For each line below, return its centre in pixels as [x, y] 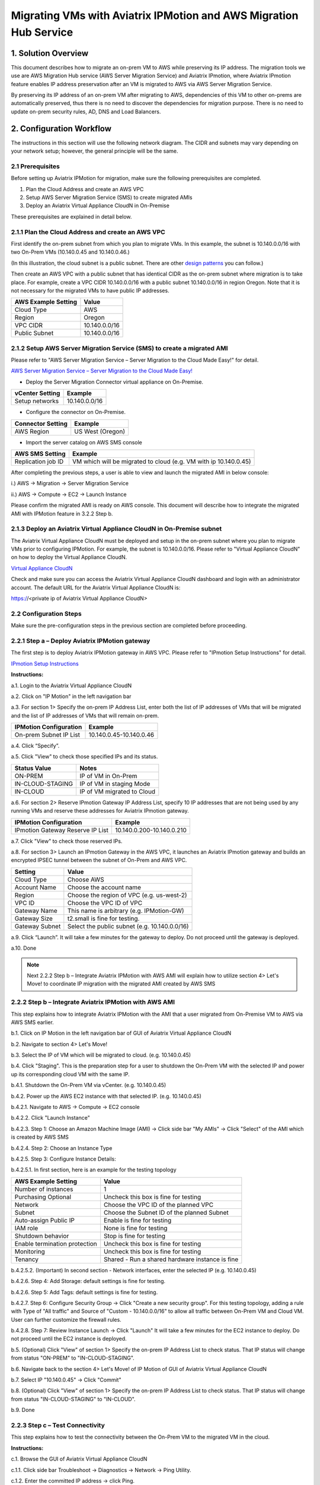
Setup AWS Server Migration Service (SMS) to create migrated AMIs [109, 198]
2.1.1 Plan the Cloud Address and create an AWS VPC [88, 232]
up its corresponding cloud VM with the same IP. [70, 1074]
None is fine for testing [136, 1228]
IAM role [26, 1228]
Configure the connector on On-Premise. [76, 412]
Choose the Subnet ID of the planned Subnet [167, 1212]
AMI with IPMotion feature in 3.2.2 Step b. [62, 513]
